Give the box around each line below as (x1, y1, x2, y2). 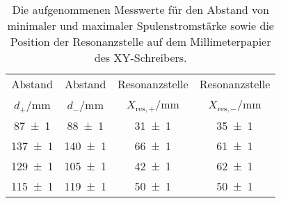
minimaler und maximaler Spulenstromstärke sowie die (7, 17, 274, 33)
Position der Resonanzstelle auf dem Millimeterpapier (10, 33, 271, 49)
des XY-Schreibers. (94, 49, 187, 65)
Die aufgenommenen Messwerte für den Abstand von (12, 1, 269, 17)
